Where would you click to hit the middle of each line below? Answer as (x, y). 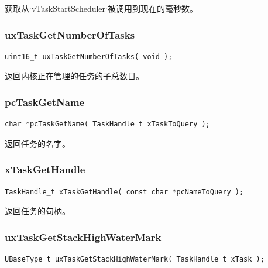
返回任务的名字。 (37, 143)
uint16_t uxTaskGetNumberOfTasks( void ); (89, 56)
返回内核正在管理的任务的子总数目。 (74, 76)
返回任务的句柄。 (37, 211)
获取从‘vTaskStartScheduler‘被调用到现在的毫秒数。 (101, 8)
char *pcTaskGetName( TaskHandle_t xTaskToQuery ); (107, 124)
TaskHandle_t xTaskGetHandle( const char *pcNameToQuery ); (124, 192)
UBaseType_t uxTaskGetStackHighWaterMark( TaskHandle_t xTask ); (135, 260)
